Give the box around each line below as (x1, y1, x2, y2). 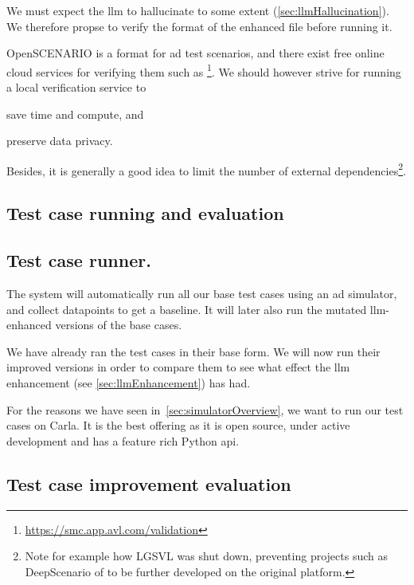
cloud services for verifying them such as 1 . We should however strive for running (6, 61, 401, 80)
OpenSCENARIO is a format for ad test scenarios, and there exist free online (6, 45, 385, 61)
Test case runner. (6, 248, 151, 273)
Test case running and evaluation (6, 201, 284, 226)
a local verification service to (6, 79, 146, 96)
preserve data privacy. (6, 132, 113, 149)
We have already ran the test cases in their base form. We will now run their (6, 343, 381, 359)
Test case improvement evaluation (6, 471, 291, 496)
